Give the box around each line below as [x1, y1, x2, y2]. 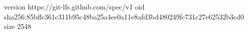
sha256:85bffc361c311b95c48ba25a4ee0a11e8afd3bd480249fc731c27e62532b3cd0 [4, 11, 244, 21]
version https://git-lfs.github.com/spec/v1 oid [4, 1, 145, 11]
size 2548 [4, 21, 31, 31]
